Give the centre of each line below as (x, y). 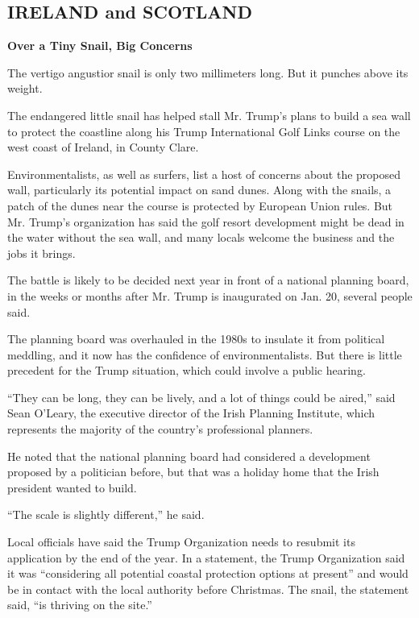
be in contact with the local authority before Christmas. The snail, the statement (208, 589)
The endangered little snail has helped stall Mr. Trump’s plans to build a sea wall (209, 115)
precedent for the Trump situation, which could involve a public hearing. (187, 370)
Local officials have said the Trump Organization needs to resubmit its (181, 542)
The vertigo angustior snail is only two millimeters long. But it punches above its (208, 72)
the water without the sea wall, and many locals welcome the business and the (201, 237)
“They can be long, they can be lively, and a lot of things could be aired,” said (201, 397)
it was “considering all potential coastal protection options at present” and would (208, 573)
